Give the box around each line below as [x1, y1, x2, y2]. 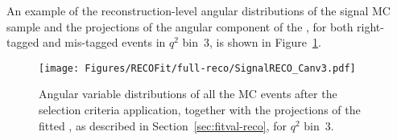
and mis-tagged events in [43, 34, 166, 51]
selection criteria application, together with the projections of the [39, 101, 361, 118]
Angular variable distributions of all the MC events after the [39, 85, 337, 102]
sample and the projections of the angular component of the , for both [6, 18, 354, 35]
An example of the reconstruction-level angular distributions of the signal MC [6, 2, 391, 19]
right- [357, 18, 384, 35]
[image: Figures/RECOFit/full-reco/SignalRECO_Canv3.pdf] [39, 62, 356, 74]
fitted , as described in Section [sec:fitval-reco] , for [39, 117, 287, 134]
